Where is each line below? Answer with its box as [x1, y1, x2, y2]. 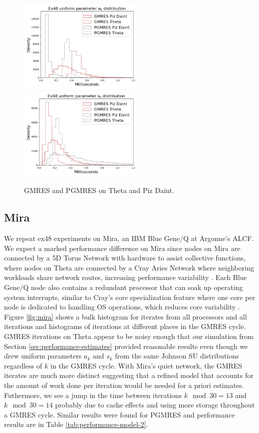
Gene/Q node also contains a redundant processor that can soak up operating [4, 282, 243, 292]
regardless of [4, 360, 43, 370]
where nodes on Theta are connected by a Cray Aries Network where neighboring [4, 262, 254, 272]
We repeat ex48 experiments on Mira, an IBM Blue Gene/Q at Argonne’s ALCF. [4, 233, 254, 243]
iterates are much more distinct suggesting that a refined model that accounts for [4, 370, 253, 380]
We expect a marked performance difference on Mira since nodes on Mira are [4, 242, 240, 253]
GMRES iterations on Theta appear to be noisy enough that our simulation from [4, 331, 253, 341]
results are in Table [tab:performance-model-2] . [4, 419, 148, 429]
